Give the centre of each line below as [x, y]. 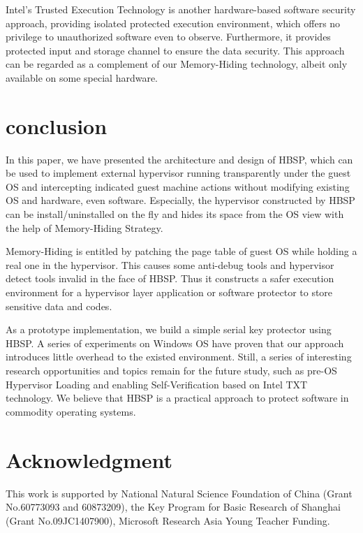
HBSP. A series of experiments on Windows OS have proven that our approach [175, 343]
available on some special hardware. [82, 77]
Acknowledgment [89, 459]
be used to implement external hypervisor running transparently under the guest [178, 173]
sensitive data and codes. [59, 306]
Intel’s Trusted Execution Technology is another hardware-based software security [181, 9]
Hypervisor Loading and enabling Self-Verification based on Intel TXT [157, 384]
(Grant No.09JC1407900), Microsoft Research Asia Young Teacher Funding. [168, 520]
